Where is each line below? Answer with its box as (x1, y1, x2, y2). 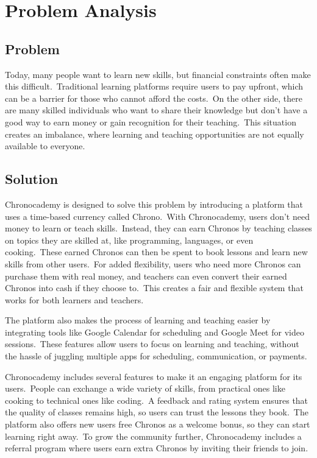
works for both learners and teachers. (5, 293, 144, 306)
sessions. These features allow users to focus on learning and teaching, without (5, 337, 299, 350)
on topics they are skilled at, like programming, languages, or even (5, 233, 254, 246)
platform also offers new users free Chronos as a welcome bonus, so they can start (5, 418, 310, 431)
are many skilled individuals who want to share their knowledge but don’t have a (5, 104, 308, 116)
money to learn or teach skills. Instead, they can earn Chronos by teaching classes (5, 222, 312, 234)
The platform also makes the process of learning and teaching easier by (5, 314, 271, 326)
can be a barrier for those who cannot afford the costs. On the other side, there (5, 91, 302, 104)
